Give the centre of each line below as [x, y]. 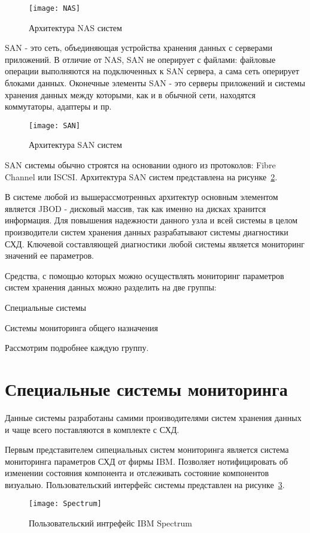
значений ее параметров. [49, 255]
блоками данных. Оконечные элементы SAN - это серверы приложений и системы [155, 83]
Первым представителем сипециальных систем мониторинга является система [147, 449]
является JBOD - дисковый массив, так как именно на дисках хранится [136, 208]
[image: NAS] [54, 8]
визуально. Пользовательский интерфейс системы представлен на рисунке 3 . [145, 484]
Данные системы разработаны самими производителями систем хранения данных [153, 417]
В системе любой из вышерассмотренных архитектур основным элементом [142, 197]
